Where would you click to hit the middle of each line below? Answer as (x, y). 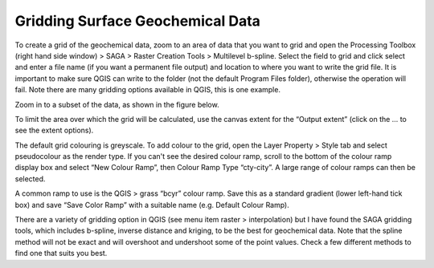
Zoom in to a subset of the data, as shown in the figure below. (117, 104)
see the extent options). (54, 130)
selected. (30, 179)
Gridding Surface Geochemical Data (138, 21)
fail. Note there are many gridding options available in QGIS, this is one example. (148, 90)
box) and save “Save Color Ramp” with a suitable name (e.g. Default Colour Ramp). (152, 205)
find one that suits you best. (61, 254)
